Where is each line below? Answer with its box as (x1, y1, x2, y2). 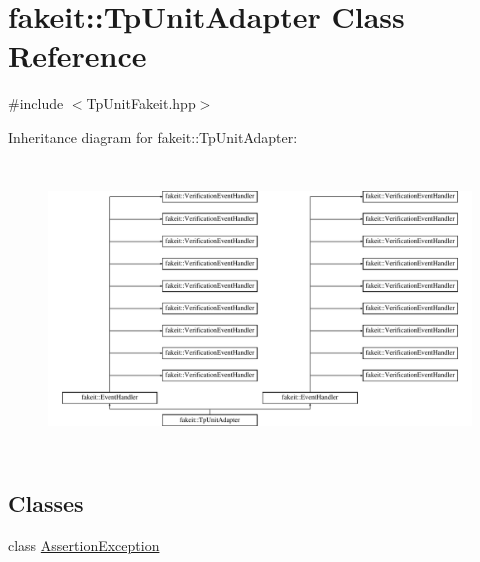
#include (8, 93, 64, 114)
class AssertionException (8, 535, 160, 556)
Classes (8, 488, 84, 519)
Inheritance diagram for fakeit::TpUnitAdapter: (8, 126, 298, 147)
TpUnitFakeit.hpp (86, 93, 196, 114)
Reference (8, 35, 147, 76)
